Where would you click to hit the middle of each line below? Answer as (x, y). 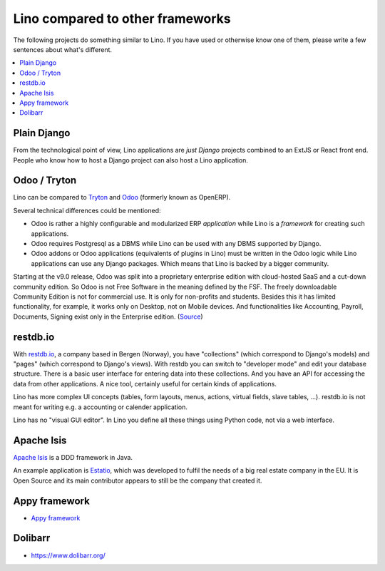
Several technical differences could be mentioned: (87, 210)
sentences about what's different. (63, 49)
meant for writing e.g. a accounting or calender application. (101, 407)
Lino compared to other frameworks (122, 19)
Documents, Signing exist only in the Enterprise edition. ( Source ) (108, 317)
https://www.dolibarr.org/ (68, 555)
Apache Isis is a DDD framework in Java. (73, 457)
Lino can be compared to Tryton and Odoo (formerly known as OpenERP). (122, 197)
